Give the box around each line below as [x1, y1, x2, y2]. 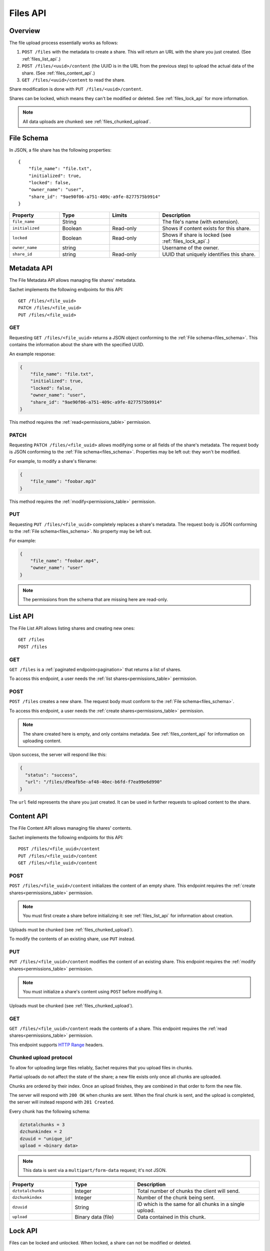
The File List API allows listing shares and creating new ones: [9, 625, 135, 631]
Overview [9, 27, 40, 35]
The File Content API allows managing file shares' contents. [9, 825, 132, 831]
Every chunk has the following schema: [9, 1108, 90, 1114]
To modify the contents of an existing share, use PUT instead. [9, 936, 135, 942]
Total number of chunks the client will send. [137, 1187, 240, 1194]
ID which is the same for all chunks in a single [137, 1200, 244, 1207]
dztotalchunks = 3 [19, 1121, 65, 1127]
